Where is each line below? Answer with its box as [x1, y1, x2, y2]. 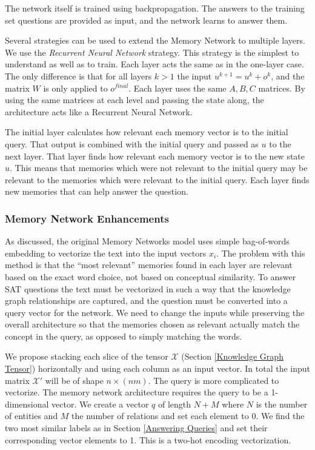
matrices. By [258, 81, 305, 94]
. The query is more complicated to [148, 374, 279, 386]
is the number [256, 397, 308, 410]
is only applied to [43, 81, 108, 94]
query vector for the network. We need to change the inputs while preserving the [5, 306, 305, 318]
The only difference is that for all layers [5, 69, 152, 82]
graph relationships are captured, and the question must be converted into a [5, 294, 288, 307]
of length [157, 397, 191, 410]
